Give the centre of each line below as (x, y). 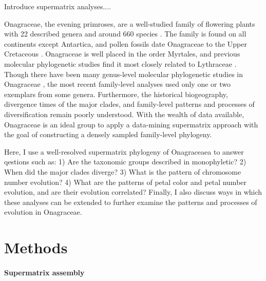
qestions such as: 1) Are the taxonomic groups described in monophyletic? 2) (125, 162)
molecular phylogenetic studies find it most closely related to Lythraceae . (120, 63)
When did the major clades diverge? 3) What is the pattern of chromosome (123, 171)
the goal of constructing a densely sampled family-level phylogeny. (108, 134)
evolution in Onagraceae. (43, 212)
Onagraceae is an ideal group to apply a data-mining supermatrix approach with (131, 124)
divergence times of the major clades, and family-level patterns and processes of (129, 104)
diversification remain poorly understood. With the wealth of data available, (124, 114)
